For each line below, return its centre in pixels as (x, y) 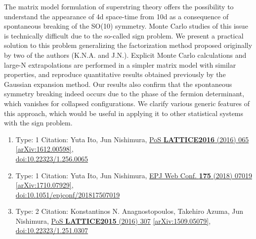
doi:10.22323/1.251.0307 (52, 230)
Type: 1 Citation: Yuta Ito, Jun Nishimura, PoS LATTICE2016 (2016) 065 (132, 139)
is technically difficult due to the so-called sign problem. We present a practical (124, 35)
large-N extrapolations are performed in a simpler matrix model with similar (120, 64)
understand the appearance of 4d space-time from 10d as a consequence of (116, 16)
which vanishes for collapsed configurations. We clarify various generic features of (127, 103)
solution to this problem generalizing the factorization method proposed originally (128, 45)
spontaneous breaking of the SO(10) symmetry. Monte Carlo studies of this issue (126, 26)
